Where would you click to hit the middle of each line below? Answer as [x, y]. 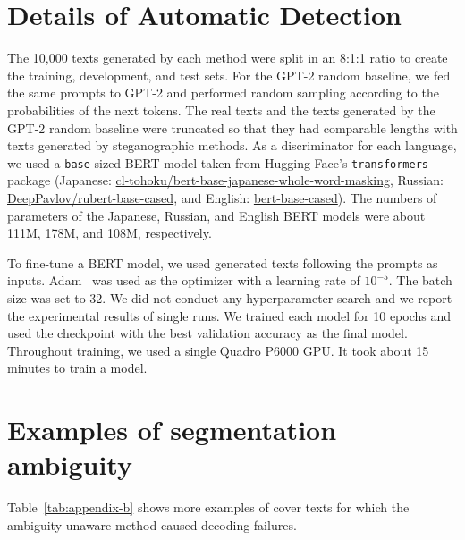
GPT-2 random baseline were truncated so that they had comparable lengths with [232, 127]
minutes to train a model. [77, 368]
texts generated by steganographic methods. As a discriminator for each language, [232, 145]
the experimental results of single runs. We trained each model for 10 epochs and [229, 315]
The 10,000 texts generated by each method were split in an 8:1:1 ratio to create [228, 58]
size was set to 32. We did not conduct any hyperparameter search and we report [230, 297]
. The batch [420, 280]
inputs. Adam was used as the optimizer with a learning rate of [184, 280]
